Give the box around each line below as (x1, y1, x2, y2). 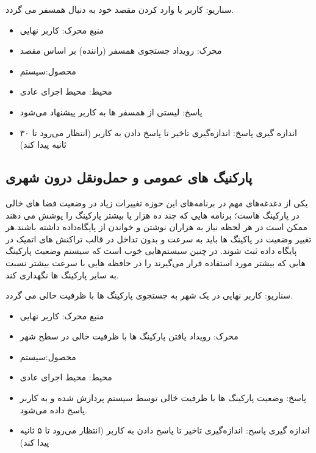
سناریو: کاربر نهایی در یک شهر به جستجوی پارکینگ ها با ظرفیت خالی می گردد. (5, 289, 293, 302)
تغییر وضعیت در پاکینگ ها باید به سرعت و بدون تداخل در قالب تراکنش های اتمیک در (5, 232, 312, 245)
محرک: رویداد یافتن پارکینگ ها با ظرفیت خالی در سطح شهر (20, 330, 239, 342)
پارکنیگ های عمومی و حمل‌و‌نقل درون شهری (5, 168, 253, 187)
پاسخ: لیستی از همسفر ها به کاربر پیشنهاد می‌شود (20, 105, 203, 118)
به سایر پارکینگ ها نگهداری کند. (5, 268, 119, 281)
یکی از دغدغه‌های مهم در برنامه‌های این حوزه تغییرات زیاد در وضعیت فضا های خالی (5, 196, 308, 209)
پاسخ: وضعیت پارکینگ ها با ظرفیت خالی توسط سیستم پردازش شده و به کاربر (20, 391, 306, 404)
